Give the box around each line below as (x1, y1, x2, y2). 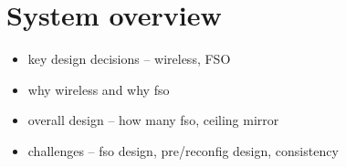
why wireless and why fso (27, 79, 170, 99)
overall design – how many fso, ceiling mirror (27, 110, 279, 130)
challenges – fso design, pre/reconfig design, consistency (27, 141, 339, 160)
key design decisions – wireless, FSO (27, 49, 231, 68)
